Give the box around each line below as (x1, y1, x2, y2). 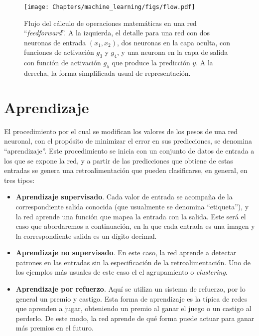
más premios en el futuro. (15, 323, 94, 333)
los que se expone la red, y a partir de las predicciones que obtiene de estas (4, 155, 233, 166)
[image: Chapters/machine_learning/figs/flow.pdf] (24, 3, 195, 10)
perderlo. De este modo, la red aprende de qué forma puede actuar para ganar (15, 313, 255, 323)
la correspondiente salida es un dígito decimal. (15, 230, 157, 241)
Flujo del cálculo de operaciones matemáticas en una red (24, 17, 197, 28)
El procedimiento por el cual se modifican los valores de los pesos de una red (4, 126, 238, 136)
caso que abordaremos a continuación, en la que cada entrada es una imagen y (15, 221, 255, 231)
